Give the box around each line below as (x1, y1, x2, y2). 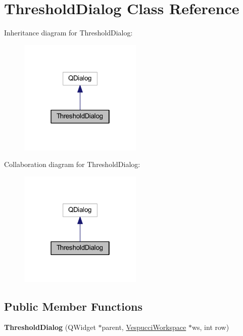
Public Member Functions (4, 298, 142, 314)
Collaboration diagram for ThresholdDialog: (4, 159, 140, 170)
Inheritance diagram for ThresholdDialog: (4, 27, 133, 38)
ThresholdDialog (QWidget (4, 322, 96, 332)
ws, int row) (191, 322, 229, 332)
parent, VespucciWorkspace (102, 322, 186, 332)
